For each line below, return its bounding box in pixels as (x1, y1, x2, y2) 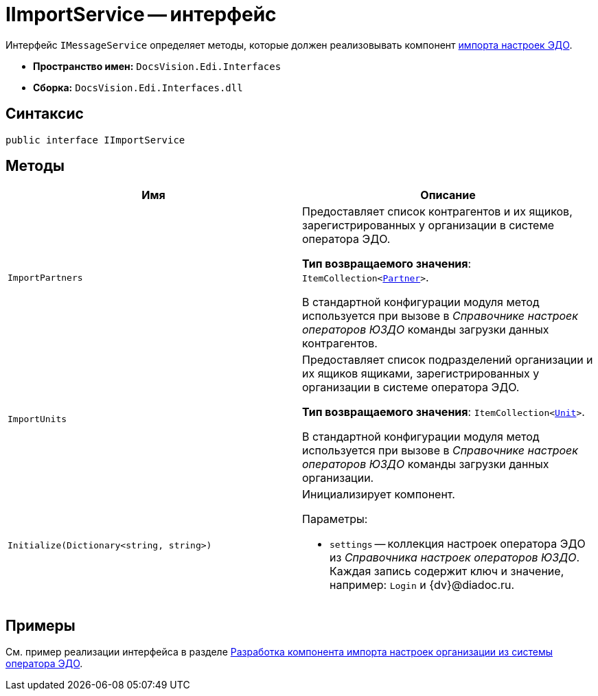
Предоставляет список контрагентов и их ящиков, (302, 205, 573, 219)
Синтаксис (5, 105, 84, 123)
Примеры (5, 616, 76, 634)
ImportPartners (8, 272, 83, 283)
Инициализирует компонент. (302, 487, 455, 502)
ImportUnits (8, 413, 67, 424)
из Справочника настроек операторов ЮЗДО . (330, 550, 580, 565)
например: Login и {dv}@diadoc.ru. (330, 578, 515, 592)
